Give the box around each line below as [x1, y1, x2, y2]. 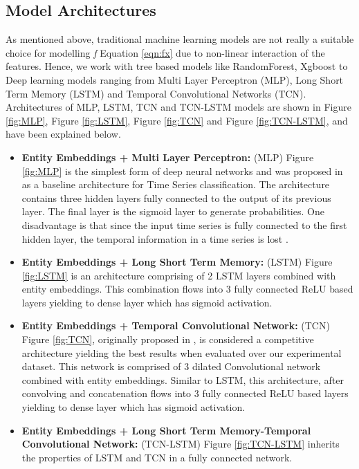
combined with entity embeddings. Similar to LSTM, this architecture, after [21, 372, 344, 387]
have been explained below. [6, 127, 121, 141]
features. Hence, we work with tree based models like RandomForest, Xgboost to [6, 59, 348, 73]
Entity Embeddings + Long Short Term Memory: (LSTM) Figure [21, 255, 333, 269]
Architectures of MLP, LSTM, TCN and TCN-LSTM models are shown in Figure [6, 100, 351, 114]
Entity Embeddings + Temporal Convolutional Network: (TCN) [21, 318, 330, 333]
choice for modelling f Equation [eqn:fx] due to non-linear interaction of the [6, 45, 325, 59]
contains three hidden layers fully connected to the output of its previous [21, 190, 331, 205]
